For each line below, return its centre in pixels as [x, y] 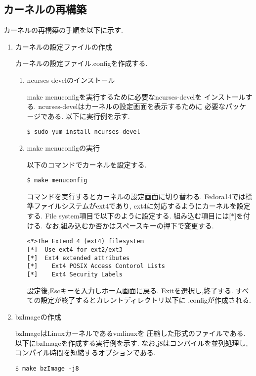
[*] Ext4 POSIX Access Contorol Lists [96, 266]
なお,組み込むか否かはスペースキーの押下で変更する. [129, 225]
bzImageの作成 [38, 316]
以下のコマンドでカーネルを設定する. [87, 164]
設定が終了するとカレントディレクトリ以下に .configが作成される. [146, 300]
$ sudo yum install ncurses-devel [84, 132]
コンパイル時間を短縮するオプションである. [85, 352]
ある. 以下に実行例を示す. [89, 116]
